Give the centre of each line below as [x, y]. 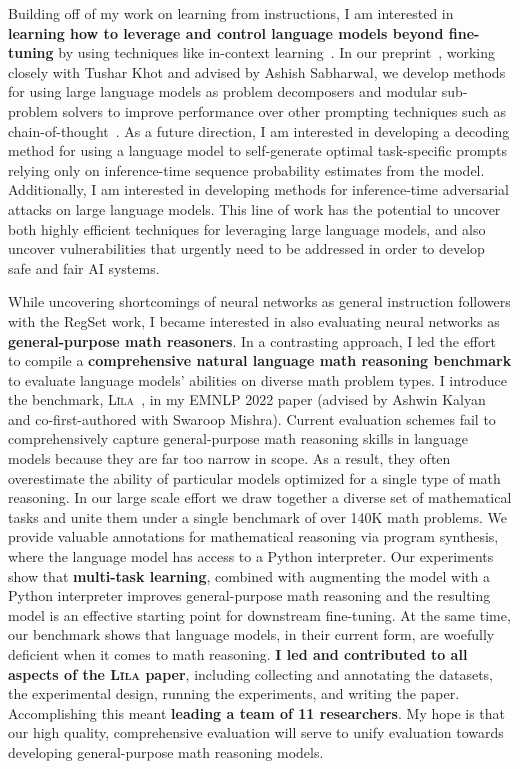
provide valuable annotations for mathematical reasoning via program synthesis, [253, 536]
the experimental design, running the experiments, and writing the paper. [234, 693]
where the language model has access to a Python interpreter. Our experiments [251, 556]
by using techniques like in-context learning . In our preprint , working [277, 52]
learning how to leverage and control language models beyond [226, 32]
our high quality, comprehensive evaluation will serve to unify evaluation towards [256, 732]
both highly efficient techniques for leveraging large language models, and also [247, 228]
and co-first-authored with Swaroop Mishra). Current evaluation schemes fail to [252, 418]
